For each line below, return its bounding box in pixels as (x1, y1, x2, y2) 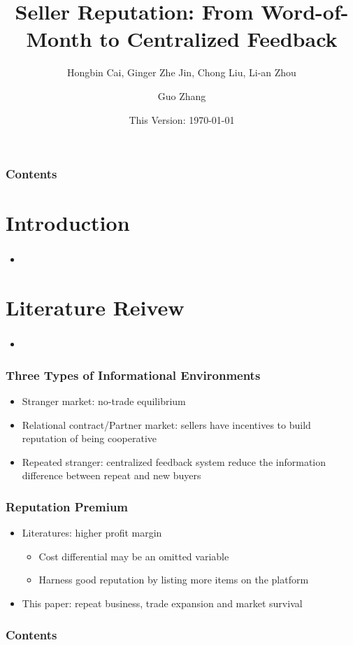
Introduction (6, 208, 130, 237)
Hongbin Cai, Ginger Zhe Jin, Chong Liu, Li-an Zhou (67, 65, 296, 80)
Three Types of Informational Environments (6, 366, 261, 383)
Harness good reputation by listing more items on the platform (38, 572, 309, 587)
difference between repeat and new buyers (22, 468, 201, 483)
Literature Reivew (6, 293, 185, 322)
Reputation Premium (6, 497, 129, 515)
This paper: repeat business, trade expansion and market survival (22, 595, 303, 610)
